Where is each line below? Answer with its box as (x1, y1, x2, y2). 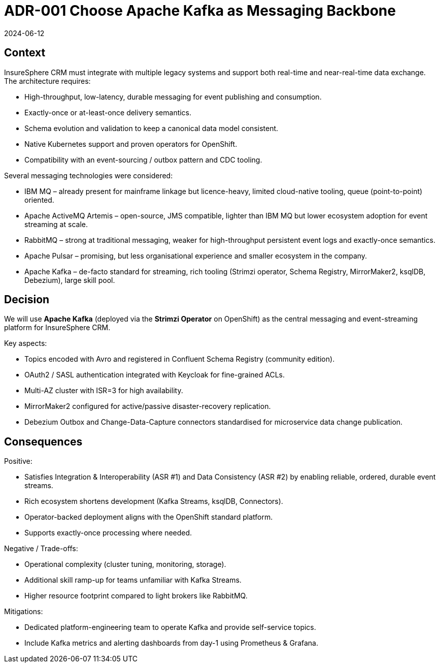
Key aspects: (4, 339, 47, 348)
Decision (4, 293, 50, 306)
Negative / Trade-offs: (4, 544, 78, 553)
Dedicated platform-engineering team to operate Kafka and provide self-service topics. (24, 623, 316, 632)
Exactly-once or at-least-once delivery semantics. (24, 108, 192, 117)
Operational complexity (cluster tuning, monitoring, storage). (24, 560, 226, 569)
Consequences (4, 435, 83, 448)
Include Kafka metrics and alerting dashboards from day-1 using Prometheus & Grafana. (24, 639, 318, 648)
